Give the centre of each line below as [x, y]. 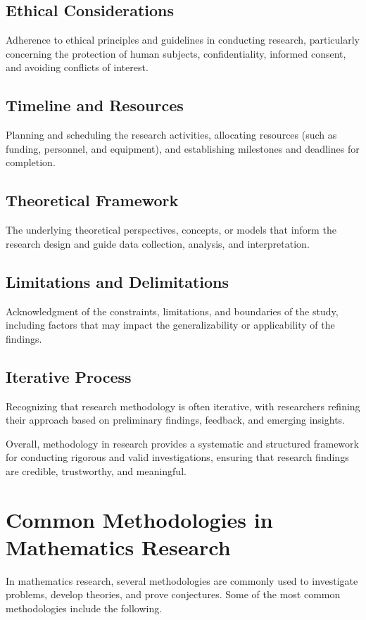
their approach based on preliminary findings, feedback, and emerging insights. [176, 420]
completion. [31, 162]
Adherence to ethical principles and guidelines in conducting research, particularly [183, 40]
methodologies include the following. [84, 608]
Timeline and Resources [95, 105]
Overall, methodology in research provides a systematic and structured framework [182, 443]
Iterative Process [69, 376]
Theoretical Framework [92, 200]
